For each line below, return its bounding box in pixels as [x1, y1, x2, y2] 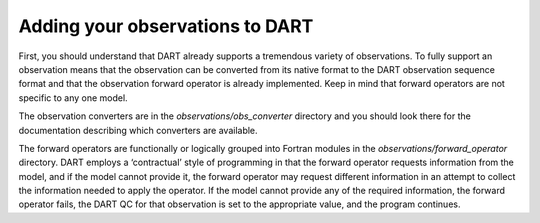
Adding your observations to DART [18, 15, 314, 37]
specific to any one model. [18, 91, 129, 104]
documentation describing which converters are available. [18, 124, 259, 136]
